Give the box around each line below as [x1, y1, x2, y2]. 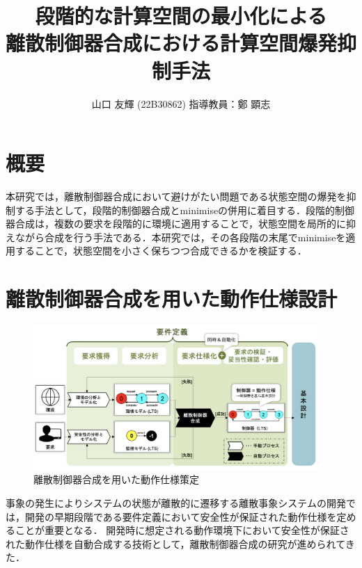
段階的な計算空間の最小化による [35, 1, 327, 30]
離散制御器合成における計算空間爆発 [6, 29, 338, 57]
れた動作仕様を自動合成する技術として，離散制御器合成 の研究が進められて [6, 536, 345, 551]
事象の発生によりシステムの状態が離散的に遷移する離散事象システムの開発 [6, 495, 346, 510]
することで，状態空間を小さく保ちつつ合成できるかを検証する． [15, 243, 307, 258]
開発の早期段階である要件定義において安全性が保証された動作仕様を [24, 509, 337, 524]
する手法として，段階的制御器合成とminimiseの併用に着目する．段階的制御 [15, 202, 355, 217]
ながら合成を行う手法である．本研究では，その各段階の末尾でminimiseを [15, 229, 346, 244]
